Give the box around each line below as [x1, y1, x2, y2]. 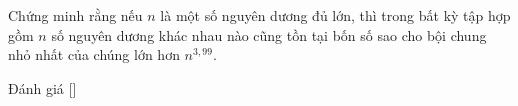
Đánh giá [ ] [8, 77, 77, 98]
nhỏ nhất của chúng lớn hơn [8, 44, 180, 65]
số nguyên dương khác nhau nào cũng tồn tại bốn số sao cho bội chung [51, 24, 487, 45]
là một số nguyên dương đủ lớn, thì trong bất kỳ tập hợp [160, 5, 511, 25]
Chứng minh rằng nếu [8, 5, 143, 25]
